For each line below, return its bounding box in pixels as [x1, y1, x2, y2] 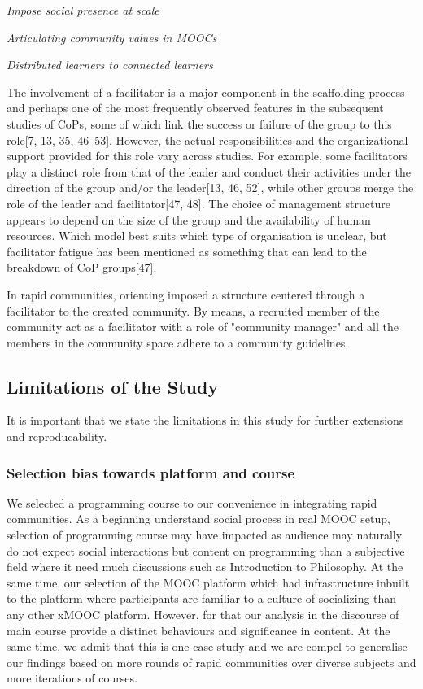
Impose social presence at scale [7, 2, 159, 18]
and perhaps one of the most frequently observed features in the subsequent [7, 99, 384, 116]
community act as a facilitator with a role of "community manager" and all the [7, 318, 399, 335]
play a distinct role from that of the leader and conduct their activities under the [7, 163, 411, 180]
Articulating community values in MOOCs [7, 28, 217, 46]
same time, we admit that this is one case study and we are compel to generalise [7, 638, 408, 655]
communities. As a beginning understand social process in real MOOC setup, [7, 510, 390, 527]
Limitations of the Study [7, 373, 219, 399]
